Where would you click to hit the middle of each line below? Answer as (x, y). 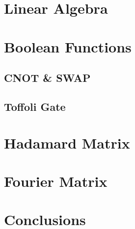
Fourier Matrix (56, 181)
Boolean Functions (68, 46)
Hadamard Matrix (67, 142)
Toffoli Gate (35, 106)
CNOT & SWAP (47, 78)
